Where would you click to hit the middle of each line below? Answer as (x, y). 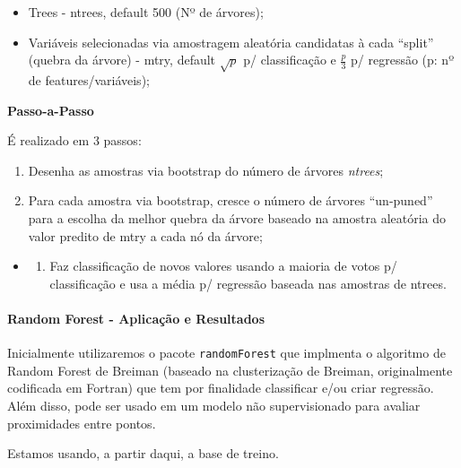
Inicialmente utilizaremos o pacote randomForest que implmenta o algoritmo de (226, 353)
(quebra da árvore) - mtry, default (122, 60)
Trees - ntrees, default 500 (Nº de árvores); (146, 12)
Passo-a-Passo (51, 110)
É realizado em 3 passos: (74, 140)
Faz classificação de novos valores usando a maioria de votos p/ (223, 266)
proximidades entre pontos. (82, 423)
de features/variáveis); (89, 79)
